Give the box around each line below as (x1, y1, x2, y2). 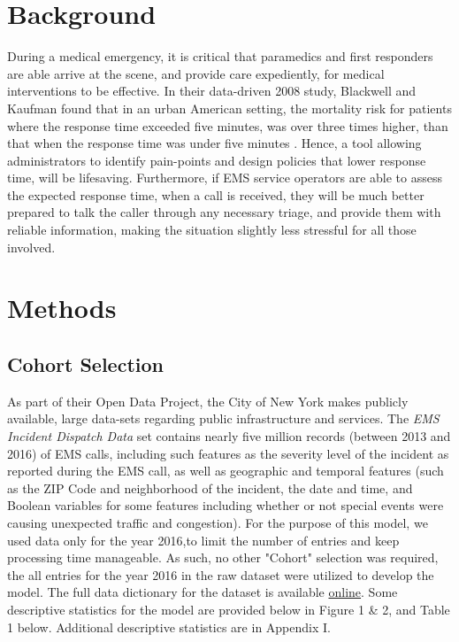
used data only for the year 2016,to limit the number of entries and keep (7, 530, 400, 549)
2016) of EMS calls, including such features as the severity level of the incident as (7, 444, 449, 462)
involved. (7, 237, 56, 256)
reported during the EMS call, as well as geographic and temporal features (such (7, 461, 444, 480)
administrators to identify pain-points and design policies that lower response (7, 151, 426, 169)
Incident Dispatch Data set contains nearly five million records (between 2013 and (7, 427, 451, 445)
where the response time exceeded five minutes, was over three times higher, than (7, 116, 448, 135)
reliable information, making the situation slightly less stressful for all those (7, 220, 417, 239)
